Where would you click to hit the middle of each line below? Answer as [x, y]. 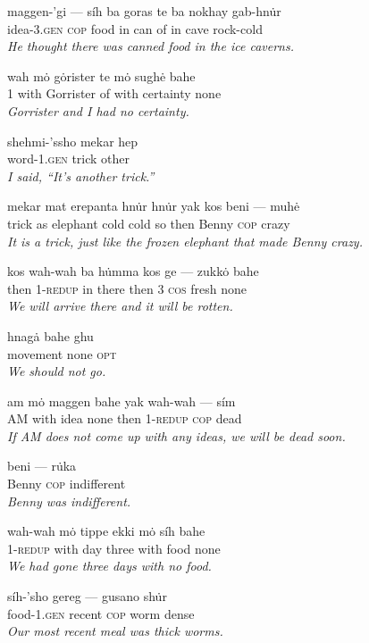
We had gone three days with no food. [109, 566]
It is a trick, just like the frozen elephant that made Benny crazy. [185, 241]
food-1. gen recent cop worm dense [101, 613]
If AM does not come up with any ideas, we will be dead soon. [176, 435]
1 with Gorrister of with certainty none [114, 93]
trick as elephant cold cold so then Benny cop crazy [149, 223]
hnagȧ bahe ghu [50, 335]
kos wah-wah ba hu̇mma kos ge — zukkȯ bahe [133, 271]
